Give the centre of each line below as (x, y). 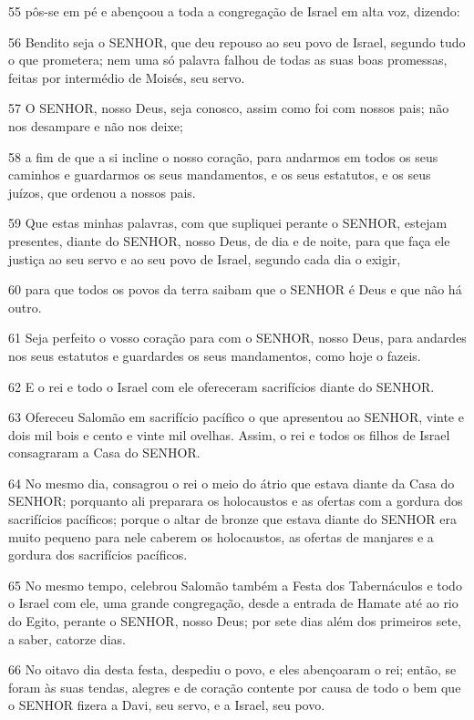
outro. (25, 307)
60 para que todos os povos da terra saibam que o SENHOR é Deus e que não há (235, 289)
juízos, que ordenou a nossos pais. (102, 192)
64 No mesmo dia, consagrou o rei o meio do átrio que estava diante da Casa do (232, 483)
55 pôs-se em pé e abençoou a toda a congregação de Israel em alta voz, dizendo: (234, 11)
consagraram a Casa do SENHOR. (104, 453)
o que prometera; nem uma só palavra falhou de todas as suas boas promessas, (228, 60)
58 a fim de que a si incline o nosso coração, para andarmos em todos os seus (223, 156)
